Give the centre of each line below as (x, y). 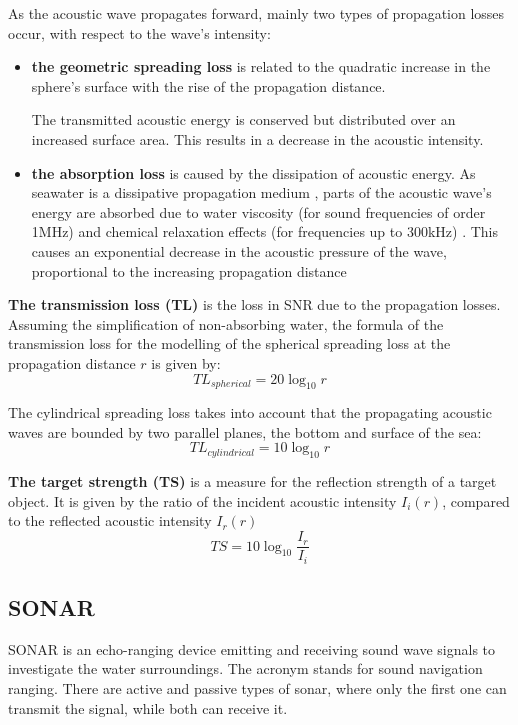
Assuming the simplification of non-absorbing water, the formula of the (226, 323)
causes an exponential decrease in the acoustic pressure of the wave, (239, 250)
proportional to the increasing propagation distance (189, 270)
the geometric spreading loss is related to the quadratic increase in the (261, 66)
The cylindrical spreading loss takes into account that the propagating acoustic (250, 412)
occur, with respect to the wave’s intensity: (139, 32)
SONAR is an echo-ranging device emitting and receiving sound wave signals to (252, 648)
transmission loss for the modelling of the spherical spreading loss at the (229, 343)
